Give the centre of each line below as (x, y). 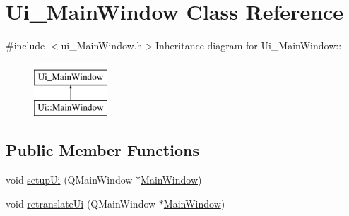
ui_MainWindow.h (102, 46)
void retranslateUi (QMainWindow (81, 203)
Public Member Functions (102, 150)
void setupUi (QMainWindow (69, 180)
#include (25, 46)
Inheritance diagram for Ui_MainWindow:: (249, 46)
